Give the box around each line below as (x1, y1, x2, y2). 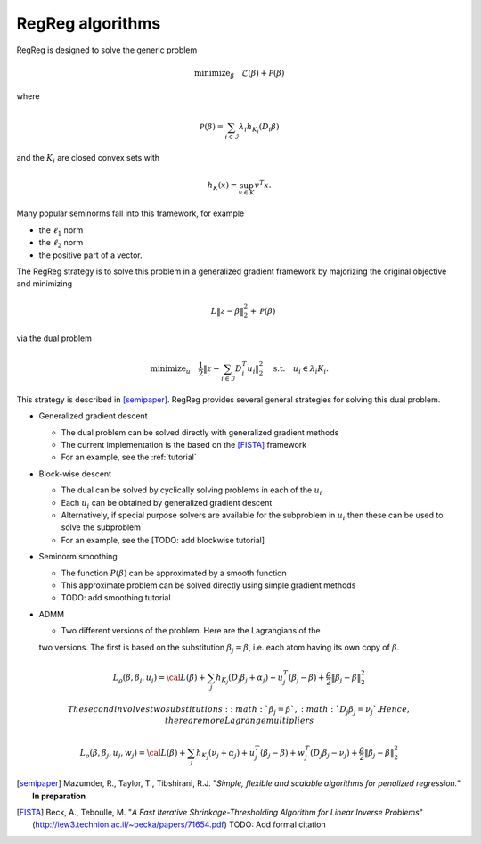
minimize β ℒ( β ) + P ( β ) (193, 68, 285, 80)
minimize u (150, 364, 192, 376)
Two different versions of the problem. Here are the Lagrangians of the (61, 625, 321, 636)
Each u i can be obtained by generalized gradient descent (61, 497, 273, 510)
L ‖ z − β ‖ (210, 306, 244, 316)
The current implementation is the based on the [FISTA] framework (61, 440, 307, 451)
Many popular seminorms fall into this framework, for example (16, 208, 245, 219)
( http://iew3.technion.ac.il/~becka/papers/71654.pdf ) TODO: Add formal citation (32, 819, 327, 830)
